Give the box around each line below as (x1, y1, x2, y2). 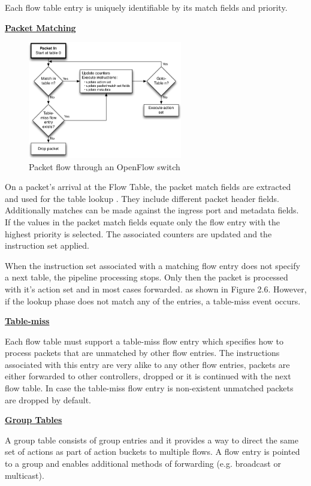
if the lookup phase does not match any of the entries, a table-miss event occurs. (5, 294, 301, 307)
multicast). (5, 469, 44, 481)
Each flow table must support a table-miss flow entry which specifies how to (5, 334, 284, 347)
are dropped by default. (5, 393, 92, 406)
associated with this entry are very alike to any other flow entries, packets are (5, 358, 290, 370)
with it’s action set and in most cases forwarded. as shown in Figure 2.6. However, (5, 282, 307, 295)
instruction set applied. (5, 239, 89, 252)
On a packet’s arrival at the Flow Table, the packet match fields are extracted (5, 180, 291, 193)
